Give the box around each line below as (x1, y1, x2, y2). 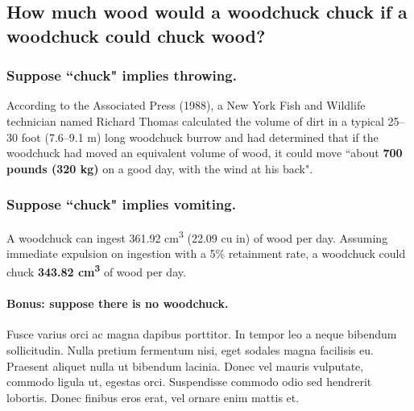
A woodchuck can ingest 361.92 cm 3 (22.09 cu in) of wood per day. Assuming (6, 226, 388, 246)
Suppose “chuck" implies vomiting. (6, 194, 236, 214)
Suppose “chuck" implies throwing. (6, 65, 237, 85)
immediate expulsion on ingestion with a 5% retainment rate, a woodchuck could (6, 244, 406, 261)
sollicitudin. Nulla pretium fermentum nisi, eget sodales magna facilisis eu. (6, 342, 374, 359)
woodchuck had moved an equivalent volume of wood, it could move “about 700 (6, 144, 403, 161)
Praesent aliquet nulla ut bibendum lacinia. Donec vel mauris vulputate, (6, 357, 364, 374)
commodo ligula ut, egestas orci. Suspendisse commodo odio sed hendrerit (6, 373, 372, 390)
